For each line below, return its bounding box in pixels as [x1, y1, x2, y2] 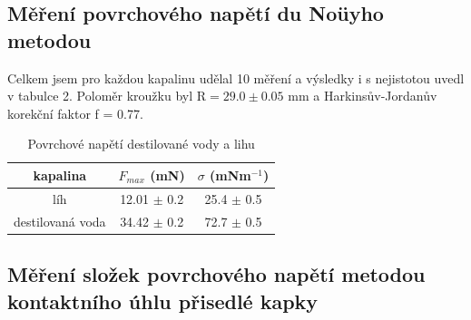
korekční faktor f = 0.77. [7, 103, 143, 122]
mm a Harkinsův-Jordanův [288, 86, 437, 105]
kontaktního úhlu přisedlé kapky [7, 286, 319, 315]
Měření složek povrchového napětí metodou [7, 260, 426, 288]
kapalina [33, 165, 87, 184]
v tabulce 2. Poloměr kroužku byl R [7, 86, 207, 105]
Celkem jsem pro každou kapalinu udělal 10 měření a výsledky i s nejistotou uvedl [7, 68, 465, 87]
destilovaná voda [14, 211, 106, 230]
